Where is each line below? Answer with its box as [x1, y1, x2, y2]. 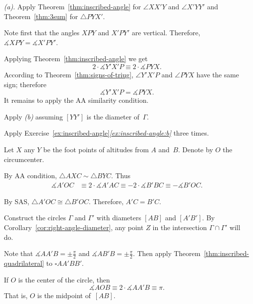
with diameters [96, 212, 141, 223]
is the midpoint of [37, 290, 91, 301]
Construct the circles [4, 212, 66, 223]
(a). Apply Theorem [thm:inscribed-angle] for [4, 1, 141, 11]
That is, [4, 290, 28, 301]
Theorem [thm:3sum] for [4, 11, 78, 21]
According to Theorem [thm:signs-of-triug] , [4, 69, 134, 79]
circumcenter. [4, 154, 44, 164]
